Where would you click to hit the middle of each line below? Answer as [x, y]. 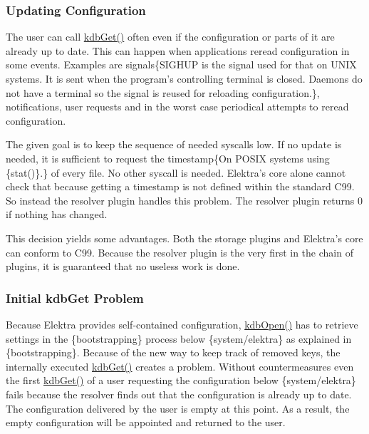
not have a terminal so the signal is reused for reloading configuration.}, [163, 92]
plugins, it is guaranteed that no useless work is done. [123, 266]
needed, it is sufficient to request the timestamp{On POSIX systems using [168, 158]
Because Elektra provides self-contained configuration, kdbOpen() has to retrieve [182, 324]
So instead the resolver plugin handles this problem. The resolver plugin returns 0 [184, 200]
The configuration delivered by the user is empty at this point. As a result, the [178, 408]
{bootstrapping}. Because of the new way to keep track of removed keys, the [173, 352]
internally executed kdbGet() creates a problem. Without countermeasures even [180, 366]
